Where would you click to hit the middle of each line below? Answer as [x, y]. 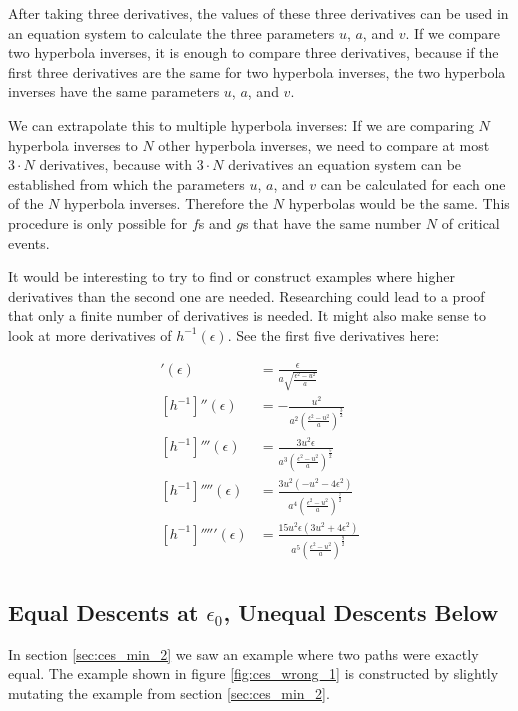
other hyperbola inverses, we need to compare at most [324, 144]
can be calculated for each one [413, 183]
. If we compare [452, 32]
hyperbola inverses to [73, 144]
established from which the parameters [126, 183]
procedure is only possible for [98, 222]
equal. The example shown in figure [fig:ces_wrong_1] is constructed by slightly [253, 673]
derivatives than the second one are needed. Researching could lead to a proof [246, 295]
